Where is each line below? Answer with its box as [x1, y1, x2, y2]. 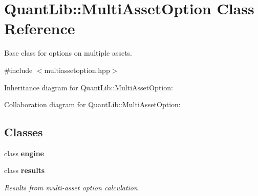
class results [4, 165, 45, 176]
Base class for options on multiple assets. [4, 47, 133, 58]
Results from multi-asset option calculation [4, 182, 138, 193]
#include [4, 64, 33, 75]
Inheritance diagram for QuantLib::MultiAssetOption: [4, 82, 173, 92]
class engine [4, 148, 44, 158]
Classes [4, 124, 43, 140]
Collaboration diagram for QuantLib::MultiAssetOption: [4, 99, 181, 110]
